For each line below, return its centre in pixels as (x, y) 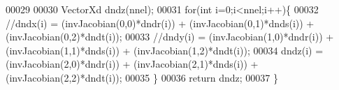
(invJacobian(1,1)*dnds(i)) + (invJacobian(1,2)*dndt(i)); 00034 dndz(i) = (165, 50)
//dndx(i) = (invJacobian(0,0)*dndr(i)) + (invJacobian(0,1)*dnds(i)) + (160, 23)
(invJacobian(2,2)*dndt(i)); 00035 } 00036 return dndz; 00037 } (142, 77)
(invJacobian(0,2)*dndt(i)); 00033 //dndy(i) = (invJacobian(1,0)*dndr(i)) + (170, 37)
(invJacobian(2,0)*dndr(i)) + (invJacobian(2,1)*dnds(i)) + (132, 64)
